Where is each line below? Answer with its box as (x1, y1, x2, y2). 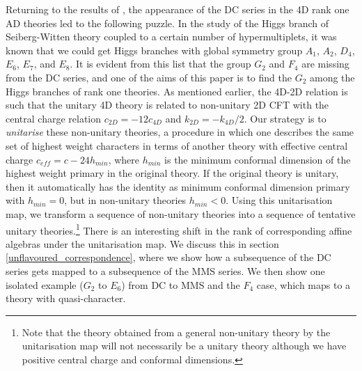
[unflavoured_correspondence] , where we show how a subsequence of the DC (6, 250, 331, 265)
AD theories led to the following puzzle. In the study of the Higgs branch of (6, 15, 329, 30)
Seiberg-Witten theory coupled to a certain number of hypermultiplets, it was (6, 29, 337, 44)
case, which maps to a (256, 277, 351, 292)
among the (309, 70, 355, 84)
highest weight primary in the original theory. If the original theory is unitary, (6, 166, 339, 180)
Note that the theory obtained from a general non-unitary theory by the (22, 324, 331, 339)
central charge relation (6, 111, 102, 125)
